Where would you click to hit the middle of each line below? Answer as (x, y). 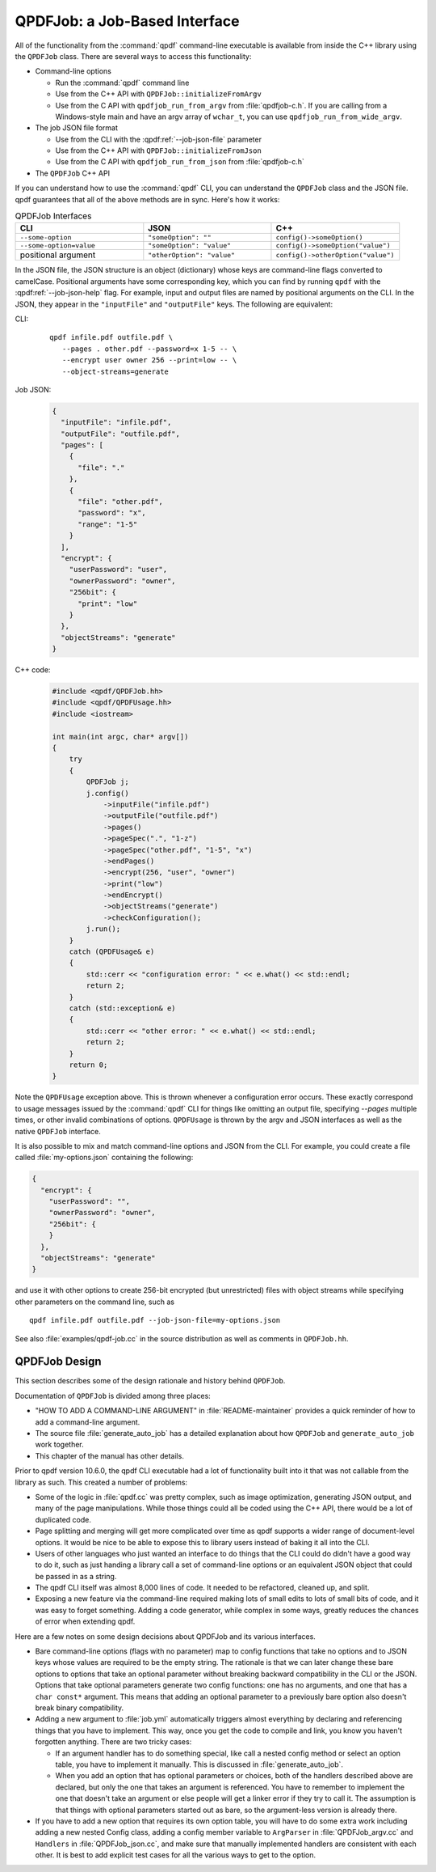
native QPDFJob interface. (58, 1131)
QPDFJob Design (58, 1362)
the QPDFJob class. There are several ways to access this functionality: (133, 56)
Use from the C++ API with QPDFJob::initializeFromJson (158, 150)
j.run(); (103, 929)
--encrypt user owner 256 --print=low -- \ (149, 360)
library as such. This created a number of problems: (101, 1482)
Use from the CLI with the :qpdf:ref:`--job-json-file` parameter (159, 139)
